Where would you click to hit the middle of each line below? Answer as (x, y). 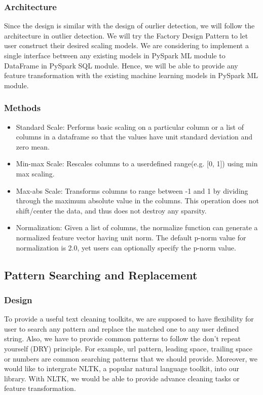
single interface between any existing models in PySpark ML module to (115, 55)
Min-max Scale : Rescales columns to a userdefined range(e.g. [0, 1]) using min (137, 164)
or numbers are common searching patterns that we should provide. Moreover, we (131, 358)
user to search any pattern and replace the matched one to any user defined (122, 328)
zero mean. (33, 146)
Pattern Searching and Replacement (101, 275)
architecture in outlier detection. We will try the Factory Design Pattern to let (126, 35)
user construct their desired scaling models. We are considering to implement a (126, 45)
